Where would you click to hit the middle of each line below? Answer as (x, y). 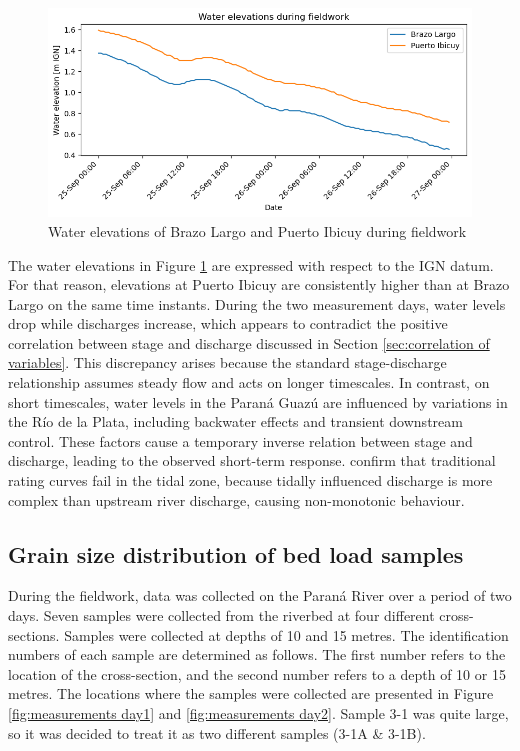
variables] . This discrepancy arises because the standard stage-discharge (227, 362)
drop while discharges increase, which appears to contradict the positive (228, 323)
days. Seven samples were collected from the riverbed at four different (221, 615)
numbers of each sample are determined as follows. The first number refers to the (257, 654)
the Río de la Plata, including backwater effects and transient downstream (235, 421)
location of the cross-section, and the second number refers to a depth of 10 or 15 (257, 673)
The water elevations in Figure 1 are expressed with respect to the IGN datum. (251, 264)
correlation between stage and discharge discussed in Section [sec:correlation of (249, 342)
